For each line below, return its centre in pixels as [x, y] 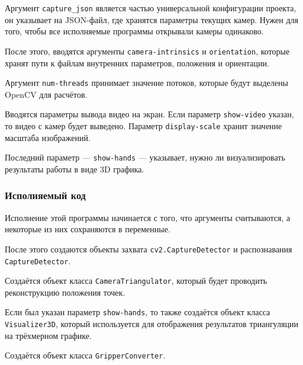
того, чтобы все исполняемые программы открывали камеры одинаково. [134, 31]
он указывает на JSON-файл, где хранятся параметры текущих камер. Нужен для [152, 19]
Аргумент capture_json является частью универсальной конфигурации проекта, [151, 8]
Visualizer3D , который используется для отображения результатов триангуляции [151, 324]
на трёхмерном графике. [48, 335]
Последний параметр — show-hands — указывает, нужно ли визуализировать [145, 157]
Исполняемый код [45, 195]
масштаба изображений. [48, 137]
